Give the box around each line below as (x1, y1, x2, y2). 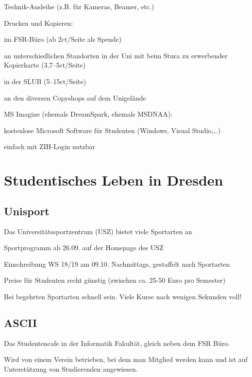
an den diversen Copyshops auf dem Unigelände (4, 92, 146, 103)
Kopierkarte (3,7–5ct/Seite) (4, 60, 86, 70)
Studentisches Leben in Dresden (4, 170, 223, 190)
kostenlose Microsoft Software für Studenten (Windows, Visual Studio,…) (4, 125, 221, 135)
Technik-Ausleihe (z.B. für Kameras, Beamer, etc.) (4, 1, 154, 11)
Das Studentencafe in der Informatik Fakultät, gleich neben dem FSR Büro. (4, 338, 230, 348)
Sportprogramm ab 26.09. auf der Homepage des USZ (4, 242, 164, 253)
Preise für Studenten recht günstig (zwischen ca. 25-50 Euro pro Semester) (4, 275, 226, 285)
